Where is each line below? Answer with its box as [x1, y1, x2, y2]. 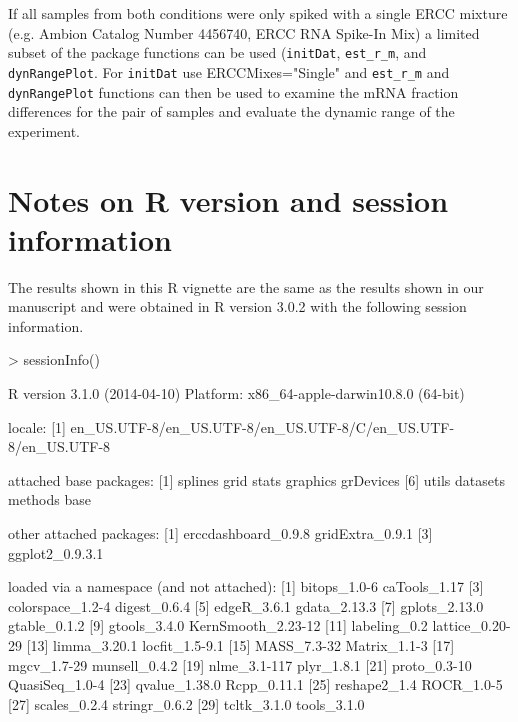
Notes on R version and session [8, 179, 449, 220]
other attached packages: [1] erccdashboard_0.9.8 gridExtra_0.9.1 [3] [8, 523, 433, 543]
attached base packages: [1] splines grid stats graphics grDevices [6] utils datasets [8, 469, 505, 490]
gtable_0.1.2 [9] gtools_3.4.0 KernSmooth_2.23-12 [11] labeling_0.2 [8, 615, 428, 636]
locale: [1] [8, 416, 66, 437]
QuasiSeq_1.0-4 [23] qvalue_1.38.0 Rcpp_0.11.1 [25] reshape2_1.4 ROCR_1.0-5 [8, 674, 503, 695]
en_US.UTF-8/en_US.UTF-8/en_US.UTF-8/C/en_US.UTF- [70, 416, 455, 437]
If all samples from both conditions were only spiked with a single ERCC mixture [8, 3, 508, 23]
